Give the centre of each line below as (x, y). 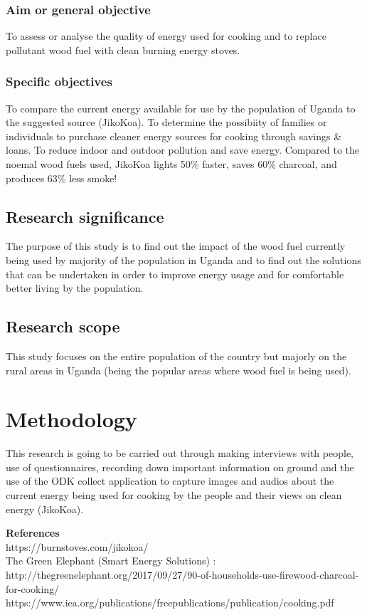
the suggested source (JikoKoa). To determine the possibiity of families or (166, 122)
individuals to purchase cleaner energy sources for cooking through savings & (174, 136)
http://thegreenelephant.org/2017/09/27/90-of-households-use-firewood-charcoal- (182, 575)
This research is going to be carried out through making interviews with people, (180, 453)
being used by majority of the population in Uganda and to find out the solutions (183, 259)
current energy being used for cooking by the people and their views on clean (174, 495)
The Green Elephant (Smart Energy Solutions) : (111, 561)
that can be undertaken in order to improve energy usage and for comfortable (175, 274)
